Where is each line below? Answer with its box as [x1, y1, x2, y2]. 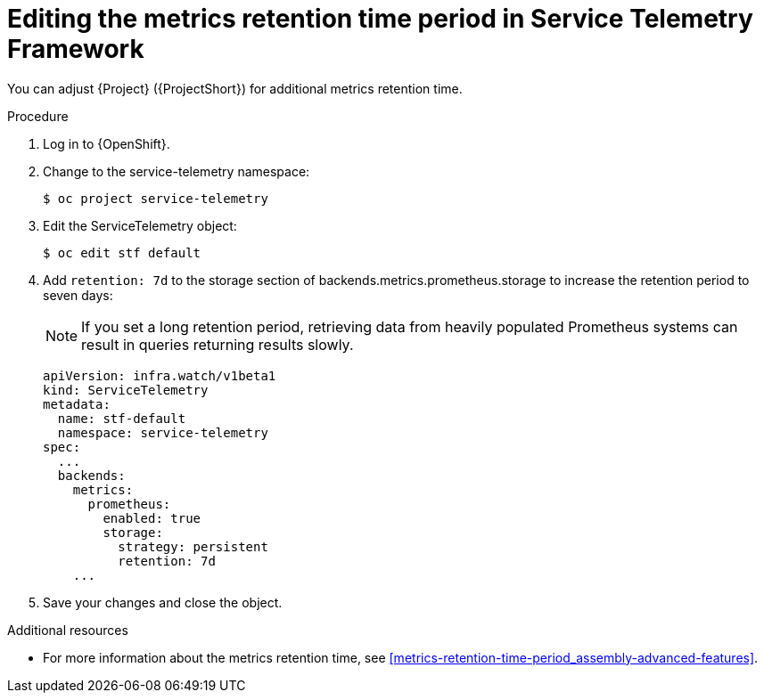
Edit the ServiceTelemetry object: [43, 217, 237, 233]
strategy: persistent [118, 539, 268, 554]
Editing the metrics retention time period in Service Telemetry [7, 4, 753, 34]
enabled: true [103, 510, 201, 525]
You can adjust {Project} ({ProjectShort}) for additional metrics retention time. [7, 80, 463, 96]
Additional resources [7, 622, 128, 638]
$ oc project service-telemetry [43, 191, 268, 206]
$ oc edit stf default [43, 245, 201, 260]
